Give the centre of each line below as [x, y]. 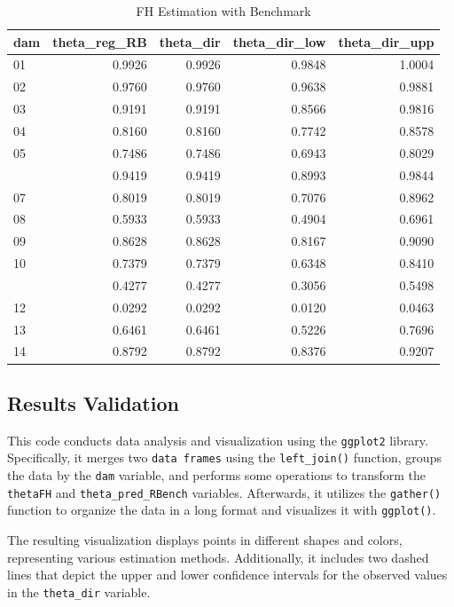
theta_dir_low [279, 41]
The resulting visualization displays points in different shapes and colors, [205, 539]
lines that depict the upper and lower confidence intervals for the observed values [227, 575]
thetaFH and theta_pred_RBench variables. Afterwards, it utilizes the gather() [224, 492]
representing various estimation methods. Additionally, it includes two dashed [218, 557]
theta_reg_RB [100, 41]
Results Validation [93, 402]
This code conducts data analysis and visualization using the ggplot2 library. [218, 440]
